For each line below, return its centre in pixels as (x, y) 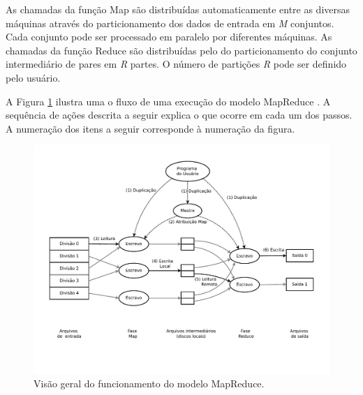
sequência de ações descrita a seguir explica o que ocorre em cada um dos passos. (179, 115)
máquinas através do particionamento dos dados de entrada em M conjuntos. (170, 23)
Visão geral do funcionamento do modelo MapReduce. (149, 383)
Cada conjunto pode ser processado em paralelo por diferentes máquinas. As (169, 37)
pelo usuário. (33, 77)
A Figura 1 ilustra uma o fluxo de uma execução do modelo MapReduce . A (168, 101)
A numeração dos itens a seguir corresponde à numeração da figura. (150, 128)
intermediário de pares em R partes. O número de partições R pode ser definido (176, 64)
